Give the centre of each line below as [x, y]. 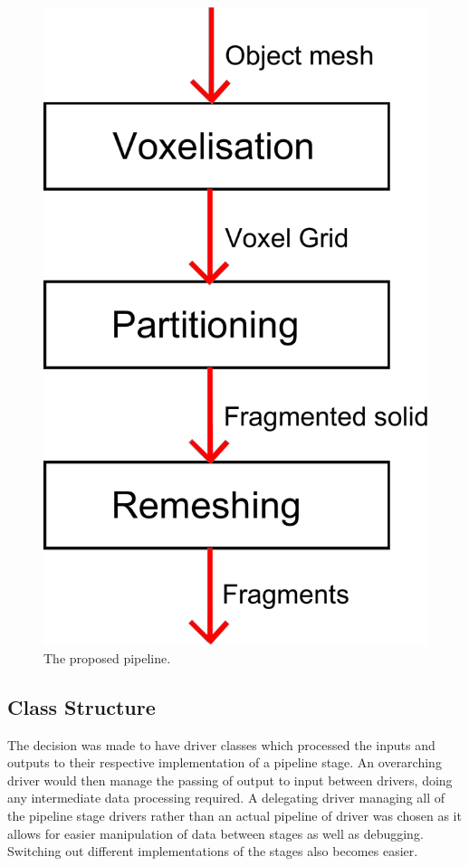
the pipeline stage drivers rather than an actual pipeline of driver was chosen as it [234, 816]
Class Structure [81, 706]
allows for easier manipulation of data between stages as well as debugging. [215, 833]
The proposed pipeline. [107, 657]
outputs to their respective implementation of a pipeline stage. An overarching [225, 762]
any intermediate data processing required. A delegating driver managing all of [226, 798]
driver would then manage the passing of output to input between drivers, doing [230, 780]
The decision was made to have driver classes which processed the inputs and [221, 744]
